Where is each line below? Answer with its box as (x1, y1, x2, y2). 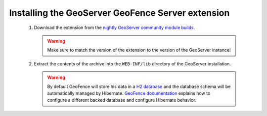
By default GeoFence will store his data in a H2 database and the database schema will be (47, 84, 231, 89)
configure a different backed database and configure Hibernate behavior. (47, 97, 196, 103)
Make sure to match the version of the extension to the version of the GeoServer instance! (47, 47, 231, 53)
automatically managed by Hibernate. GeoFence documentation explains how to (47, 90, 211, 96)
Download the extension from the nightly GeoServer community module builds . (34, 25, 195, 30)
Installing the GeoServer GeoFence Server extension (9, 7, 230, 18)
